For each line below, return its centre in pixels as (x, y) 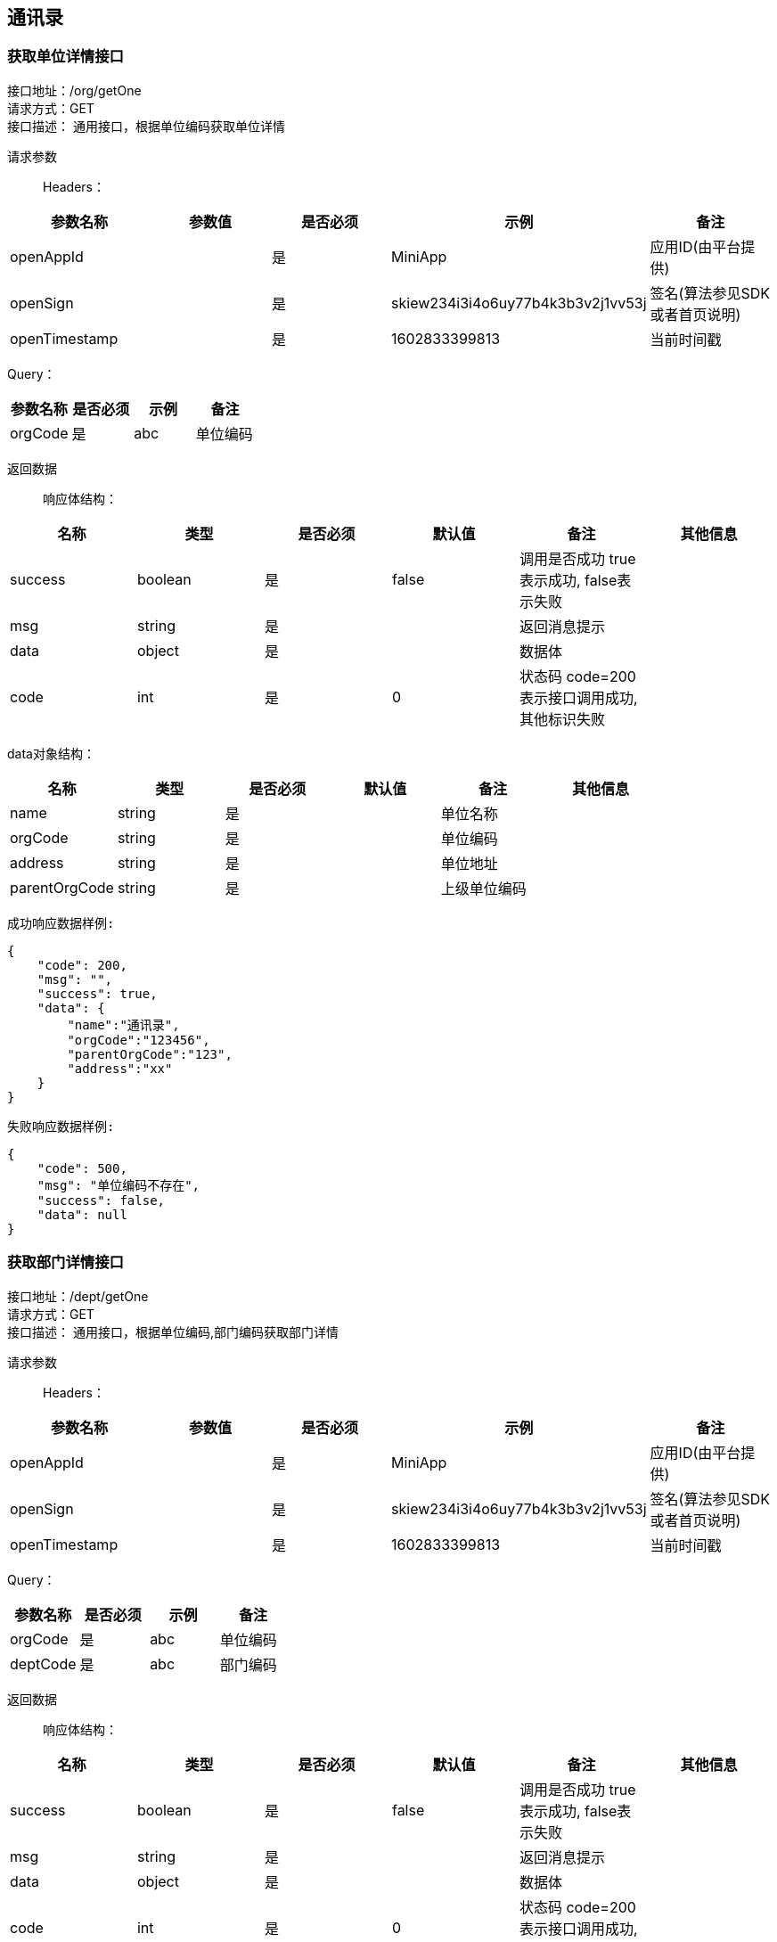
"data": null (82, 1214)
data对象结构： (51, 753)
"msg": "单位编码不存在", (119, 1185)
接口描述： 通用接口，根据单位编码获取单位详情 (146, 126)
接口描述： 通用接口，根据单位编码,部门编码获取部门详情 (173, 1332)
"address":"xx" (120, 1068)
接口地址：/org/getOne (74, 90)
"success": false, (101, 1200)
